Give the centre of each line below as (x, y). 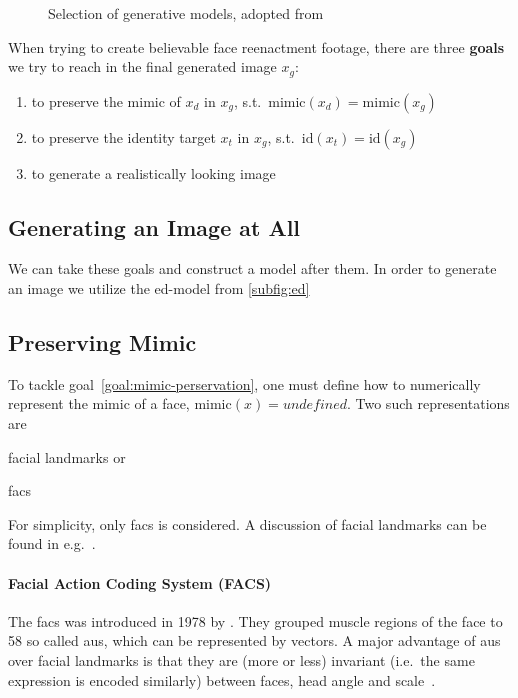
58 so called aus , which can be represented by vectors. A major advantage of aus (254, 640)
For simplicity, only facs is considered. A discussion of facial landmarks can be (247, 523)
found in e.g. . (52, 543)
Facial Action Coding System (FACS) (140, 582)
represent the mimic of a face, (99, 403)
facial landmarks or (67, 456)
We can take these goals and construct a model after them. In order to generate (252, 268)
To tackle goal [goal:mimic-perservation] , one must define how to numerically (244, 383)
